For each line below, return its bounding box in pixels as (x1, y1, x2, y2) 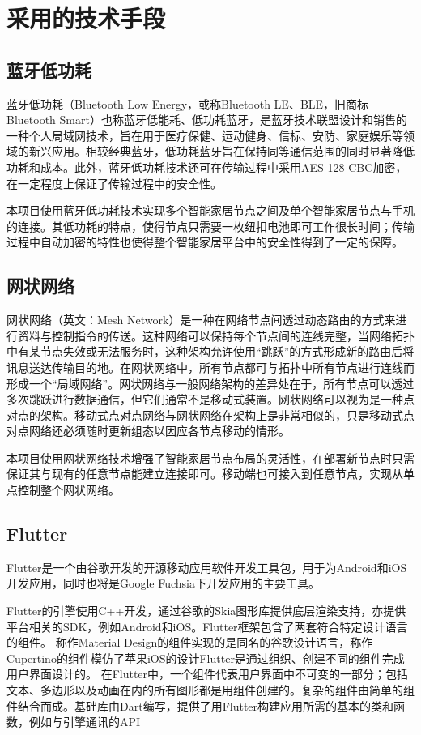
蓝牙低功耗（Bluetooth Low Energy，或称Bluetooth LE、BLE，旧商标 (6, 95, 369, 112)
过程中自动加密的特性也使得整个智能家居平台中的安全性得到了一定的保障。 (6, 233, 403, 250)
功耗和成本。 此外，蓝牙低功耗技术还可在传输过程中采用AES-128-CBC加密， (6, 158, 407, 175)
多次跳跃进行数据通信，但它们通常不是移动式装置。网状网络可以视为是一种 (6, 391, 403, 408)
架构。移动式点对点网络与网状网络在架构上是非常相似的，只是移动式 (40, 406, 403, 423)
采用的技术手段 (6, 2, 166, 35)
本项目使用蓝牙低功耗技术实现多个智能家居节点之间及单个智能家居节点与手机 (6, 202, 415, 219)
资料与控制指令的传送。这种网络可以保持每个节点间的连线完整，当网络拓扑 (17, 327, 415, 344)
